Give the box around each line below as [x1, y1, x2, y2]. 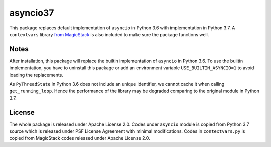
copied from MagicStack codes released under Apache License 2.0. [9, 135, 150, 141]
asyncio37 [9, 7, 54, 18]
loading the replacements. [9, 72, 64, 78]
